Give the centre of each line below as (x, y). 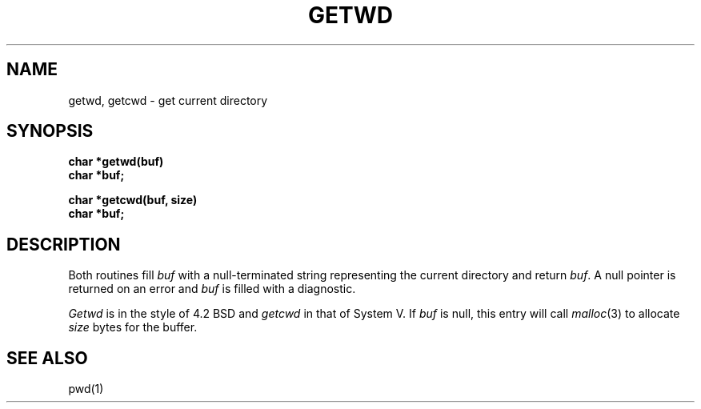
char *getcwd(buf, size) (133, 200)
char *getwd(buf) (116, 162)
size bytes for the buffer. (133, 327)
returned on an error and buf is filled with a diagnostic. (212, 289)
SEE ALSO (47, 358)
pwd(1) (86, 389)
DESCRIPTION (64, 244)
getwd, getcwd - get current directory (168, 100)
